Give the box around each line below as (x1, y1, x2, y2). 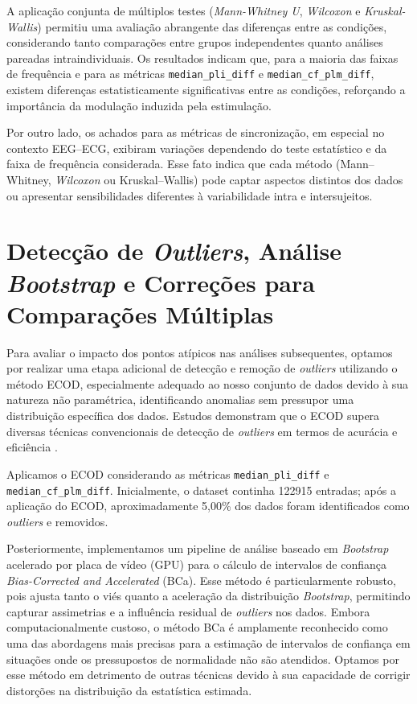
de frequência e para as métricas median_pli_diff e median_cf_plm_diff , (6, 65, 374, 82)
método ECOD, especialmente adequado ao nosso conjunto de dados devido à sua (6, 375, 409, 392)
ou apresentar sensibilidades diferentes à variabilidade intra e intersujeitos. (6, 187, 373, 204)
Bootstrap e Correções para (6, 266, 315, 299)
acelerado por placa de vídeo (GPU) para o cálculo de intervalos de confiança (6, 555, 387, 572)
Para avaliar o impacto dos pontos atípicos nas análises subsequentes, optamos (6, 344, 393, 360)
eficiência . (6, 438, 58, 455)
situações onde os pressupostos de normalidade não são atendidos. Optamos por (6, 650, 399, 667)
